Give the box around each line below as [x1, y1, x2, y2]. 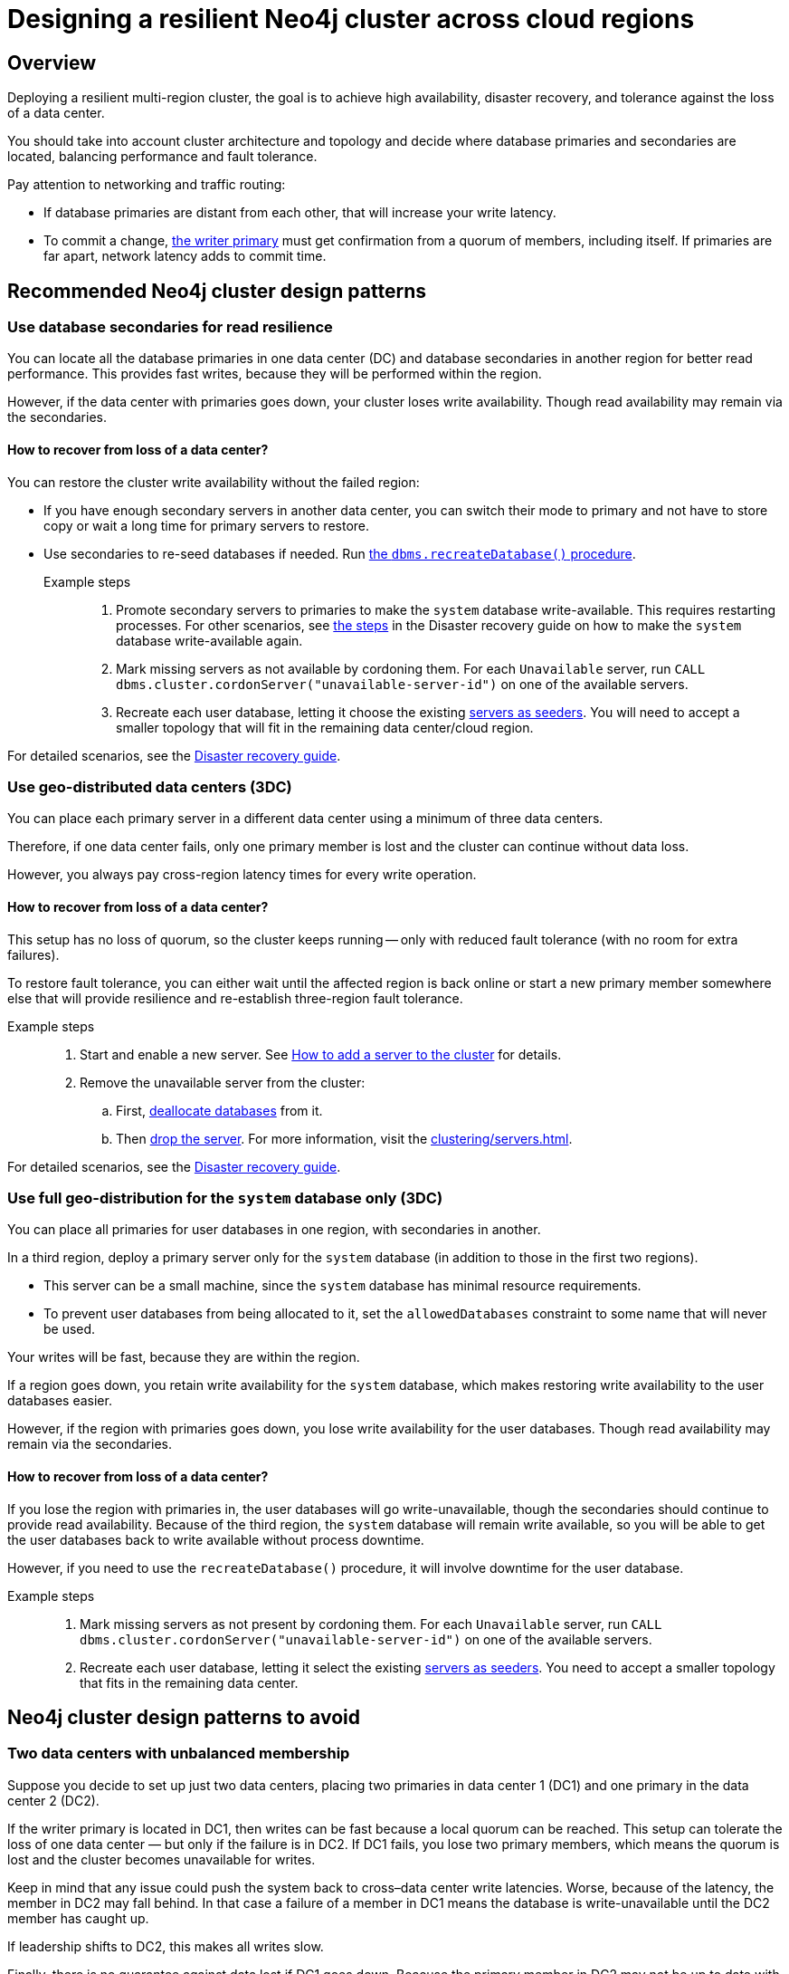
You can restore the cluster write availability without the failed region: [7, 474, 420, 490]
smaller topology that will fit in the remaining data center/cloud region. [116, 719, 534, 735]
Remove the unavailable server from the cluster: [80, 1074, 366, 1090]
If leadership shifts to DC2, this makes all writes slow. [7, 1938, 324, 1954]
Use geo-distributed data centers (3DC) [7, 777, 292, 796]
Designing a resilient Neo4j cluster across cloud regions [7, 4, 695, 34]
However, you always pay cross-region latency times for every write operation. [7, 867, 477, 883]
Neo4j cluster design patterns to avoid [7, 1705, 360, 1729]
